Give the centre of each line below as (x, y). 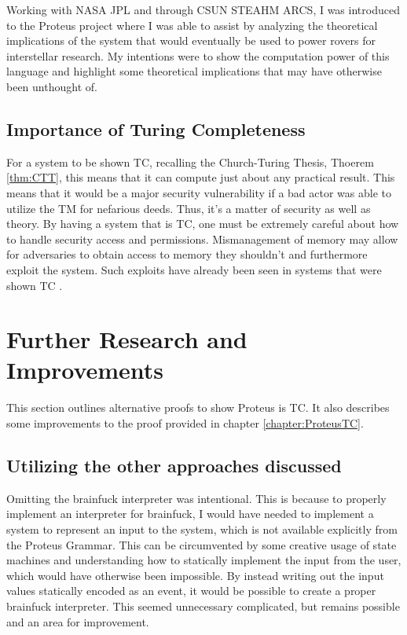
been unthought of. (52, 86)
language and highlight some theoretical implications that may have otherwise (194, 71)
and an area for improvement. (78, 621)
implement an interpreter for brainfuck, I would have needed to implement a (190, 514)
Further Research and (127, 339)
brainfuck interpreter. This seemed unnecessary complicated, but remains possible (203, 606)
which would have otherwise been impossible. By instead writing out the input (195, 575)
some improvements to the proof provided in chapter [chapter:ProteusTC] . (185, 423)
